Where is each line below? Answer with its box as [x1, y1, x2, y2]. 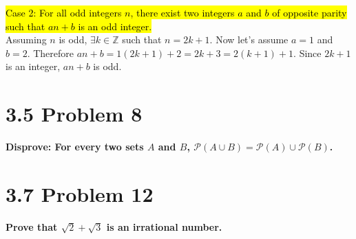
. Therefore [27, 45, 74, 60]
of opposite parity [272, 5, 347, 19]
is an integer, [6, 59, 61, 73]
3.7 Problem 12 [6, 179, 154, 207]
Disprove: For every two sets [6, 139, 144, 154]
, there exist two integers [130, 5, 235, 19]
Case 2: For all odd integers [6, 5, 122, 19]
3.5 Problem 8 [6, 100, 143, 128]
